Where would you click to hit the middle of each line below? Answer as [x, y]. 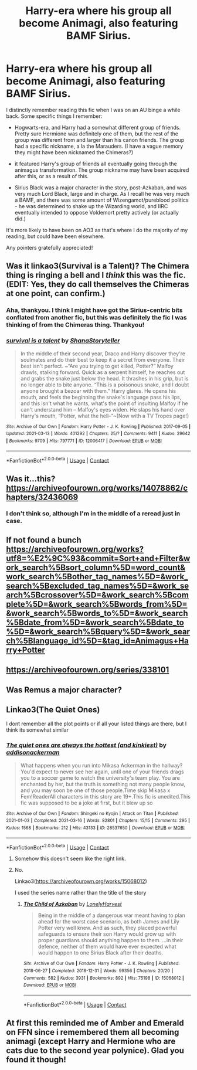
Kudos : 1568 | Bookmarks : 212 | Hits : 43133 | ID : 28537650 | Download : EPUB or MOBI [95, 828]
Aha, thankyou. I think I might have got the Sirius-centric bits [94, 310]
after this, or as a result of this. [52, 176]
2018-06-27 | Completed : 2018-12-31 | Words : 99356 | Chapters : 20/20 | [98, 971]
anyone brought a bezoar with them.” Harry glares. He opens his [98, 390]
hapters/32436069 [42, 497]
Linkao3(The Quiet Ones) [53, 710]
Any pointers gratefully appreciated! [50, 247]
